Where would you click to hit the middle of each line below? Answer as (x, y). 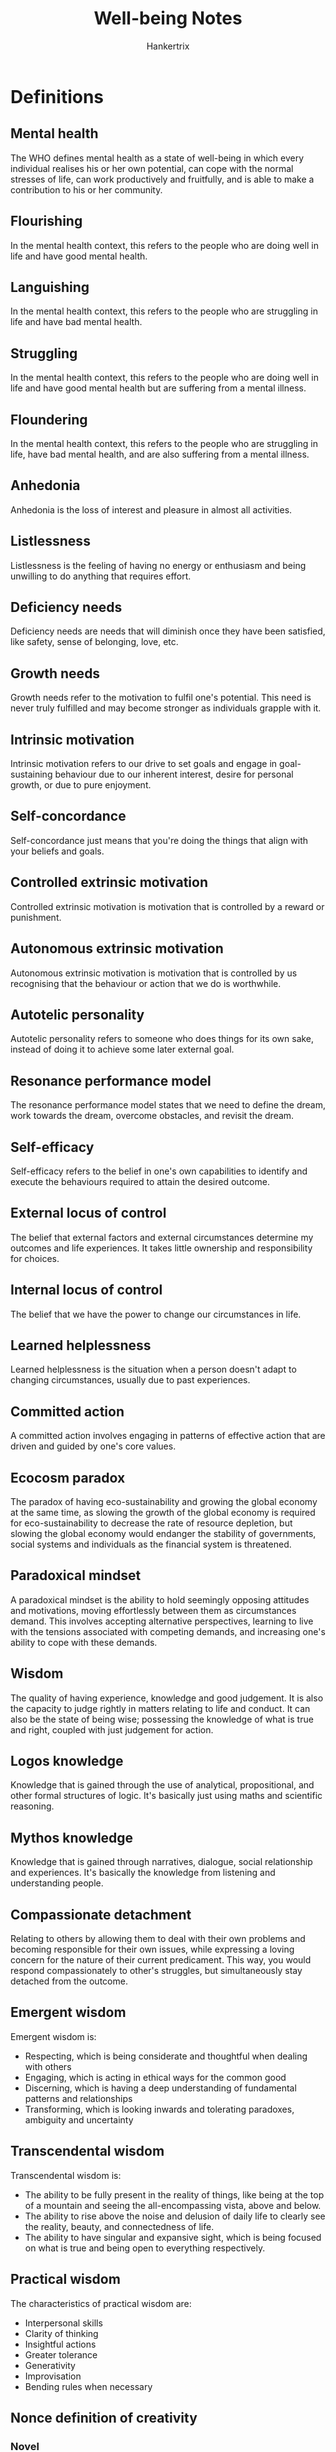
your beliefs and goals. (57, 851)
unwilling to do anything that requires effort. (101, 576)
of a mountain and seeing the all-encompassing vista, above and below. (173, 2205)
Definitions (57, 96)
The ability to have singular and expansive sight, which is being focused (173, 2237)
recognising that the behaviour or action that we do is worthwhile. (146, 983)
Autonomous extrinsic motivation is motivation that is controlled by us (154, 973)
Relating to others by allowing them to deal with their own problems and (158, 1939)
